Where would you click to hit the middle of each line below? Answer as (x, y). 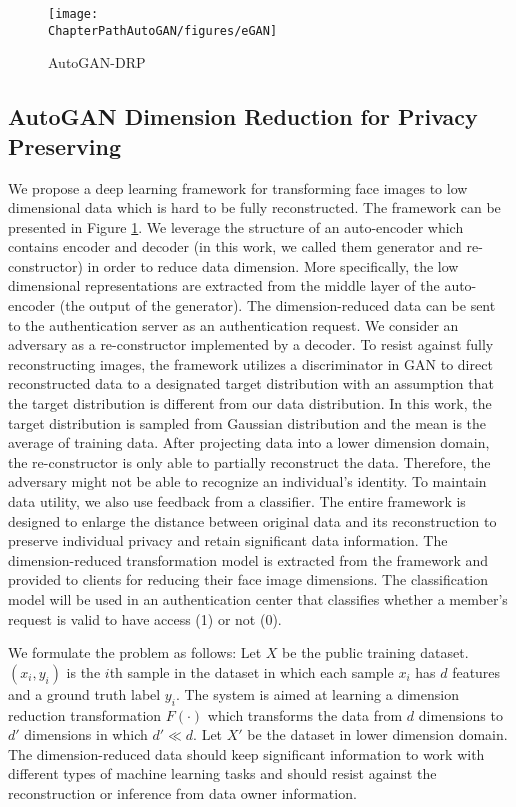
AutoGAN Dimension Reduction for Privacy (243, 116)
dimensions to (460, 714)
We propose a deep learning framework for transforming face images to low (238, 187)
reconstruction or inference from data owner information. (182, 792)
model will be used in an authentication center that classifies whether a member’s (258, 598)
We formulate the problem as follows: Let (135, 652)
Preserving (65, 145)
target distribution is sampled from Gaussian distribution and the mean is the (247, 422)
